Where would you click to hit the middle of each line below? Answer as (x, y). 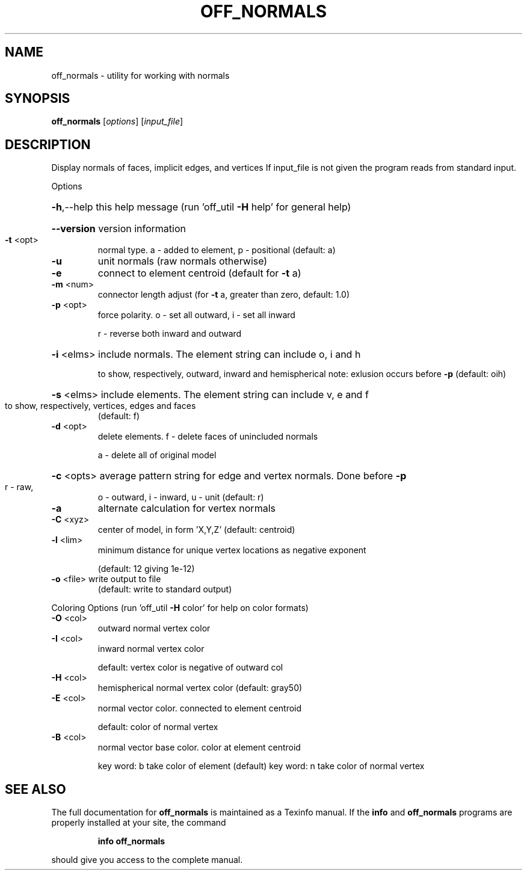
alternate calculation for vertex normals (186, 508)
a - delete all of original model (157, 455)
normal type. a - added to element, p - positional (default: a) (217, 250)
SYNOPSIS (38, 99)
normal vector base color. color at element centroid (199, 748)
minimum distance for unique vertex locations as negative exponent (232, 550)
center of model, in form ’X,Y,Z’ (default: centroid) (196, 530)
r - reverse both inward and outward (170, 334)
